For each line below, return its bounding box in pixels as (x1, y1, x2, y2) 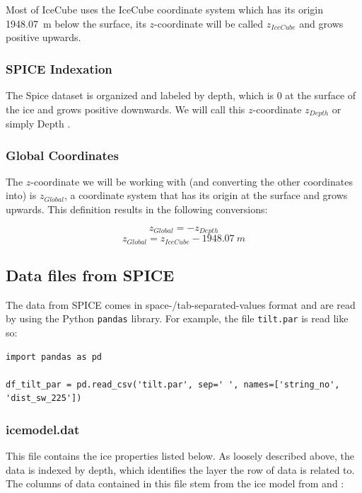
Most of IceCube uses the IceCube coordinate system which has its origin (6, 2, 323, 16)
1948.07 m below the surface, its (6, 16, 146, 30)
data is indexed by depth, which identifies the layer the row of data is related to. (6, 462, 355, 477)
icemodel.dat (6, 420, 80, 438)
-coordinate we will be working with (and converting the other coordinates (30, 174, 353, 188)
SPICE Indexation (6, 59, 112, 77)
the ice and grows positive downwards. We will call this (6, 101, 245, 116)
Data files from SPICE (6, 263, 175, 285)
